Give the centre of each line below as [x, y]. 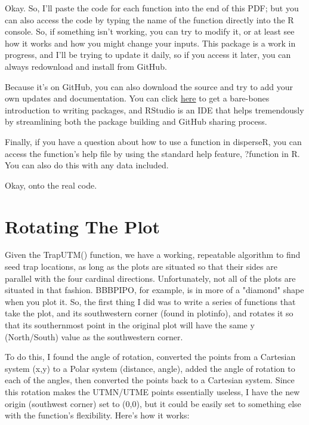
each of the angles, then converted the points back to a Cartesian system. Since [150, 380]
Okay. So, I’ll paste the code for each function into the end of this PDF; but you [152, 8]
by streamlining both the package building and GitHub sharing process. [136, 121]
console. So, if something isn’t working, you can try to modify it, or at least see [150, 31]
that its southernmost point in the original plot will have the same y [130, 325]
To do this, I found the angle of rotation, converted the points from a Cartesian [150, 357]
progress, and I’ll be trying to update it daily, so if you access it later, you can [148, 55]
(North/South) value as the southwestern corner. [94, 336]
